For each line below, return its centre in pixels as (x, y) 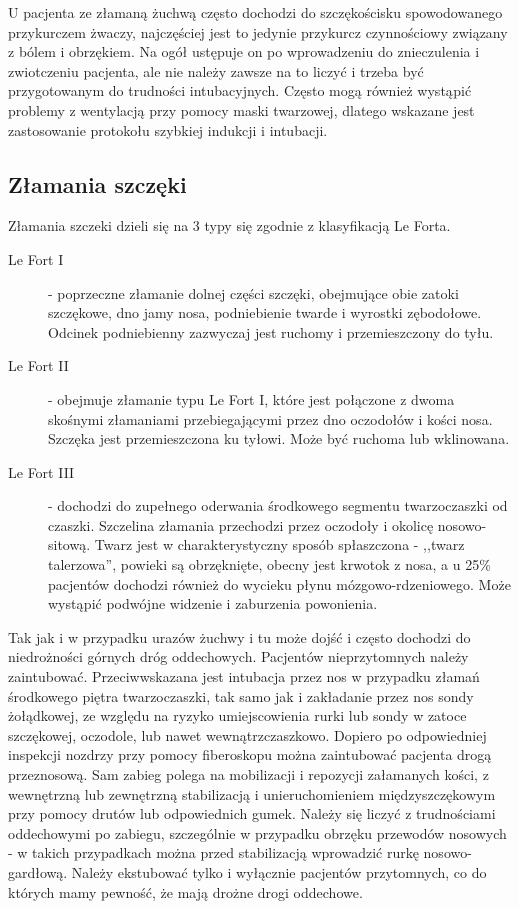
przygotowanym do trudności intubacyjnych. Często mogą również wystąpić (240, 90)
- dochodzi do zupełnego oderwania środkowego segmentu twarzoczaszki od (278, 505)
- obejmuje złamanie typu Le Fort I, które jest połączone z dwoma (251, 398)
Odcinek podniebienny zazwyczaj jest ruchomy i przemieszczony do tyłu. (271, 331)
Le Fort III (41, 471)
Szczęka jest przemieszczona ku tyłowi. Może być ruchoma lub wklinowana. (279, 438)
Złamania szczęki (97, 183)
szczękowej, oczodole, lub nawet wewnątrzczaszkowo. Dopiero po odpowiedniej (247, 734)
